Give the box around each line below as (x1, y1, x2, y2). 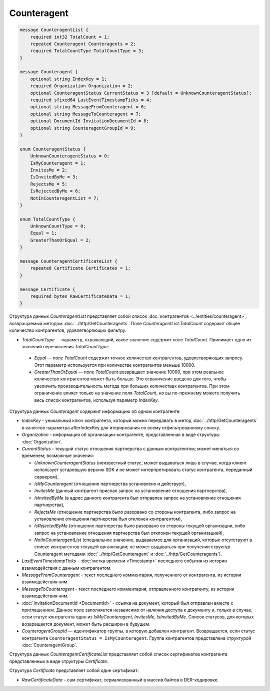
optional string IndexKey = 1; (30, 76, 107, 82)
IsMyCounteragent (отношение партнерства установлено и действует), (34, 481, 186, 487)
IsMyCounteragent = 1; (30, 160, 86, 166)
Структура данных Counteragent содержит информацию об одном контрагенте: (9, 408, 181, 414)
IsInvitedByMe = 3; (30, 174, 78, 180)
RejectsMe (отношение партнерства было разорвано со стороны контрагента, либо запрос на (34, 509, 236, 515)
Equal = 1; (30, 231, 57, 236)
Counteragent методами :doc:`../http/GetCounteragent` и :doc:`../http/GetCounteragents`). (34, 551, 222, 557)
